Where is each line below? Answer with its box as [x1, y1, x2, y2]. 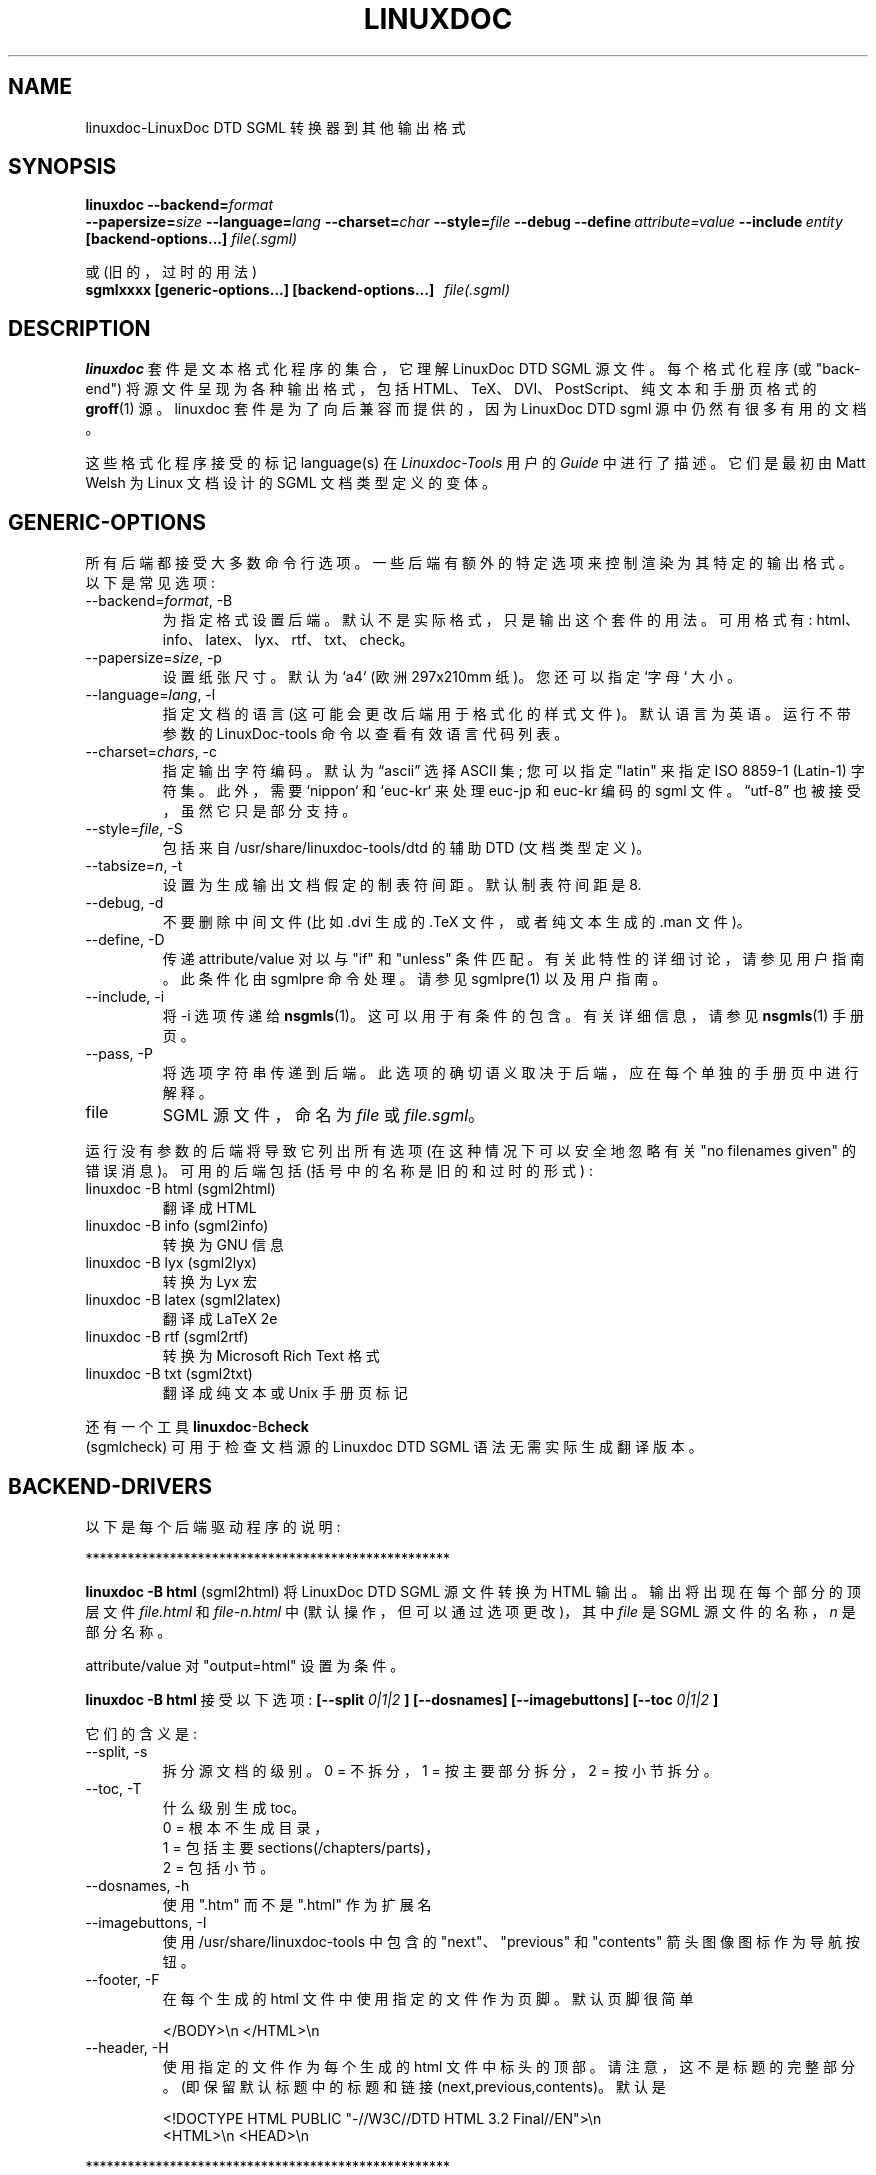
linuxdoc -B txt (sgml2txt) [85, 1365, 253, 1383]
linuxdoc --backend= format [85, 196, 274, 214]
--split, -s [85, 1742, 148, 1760]
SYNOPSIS [8, 154, 117, 180]
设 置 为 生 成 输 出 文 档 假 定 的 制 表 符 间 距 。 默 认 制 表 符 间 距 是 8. [162, 876, 642, 894]
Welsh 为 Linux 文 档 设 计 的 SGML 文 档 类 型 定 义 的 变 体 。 [85, 474, 497, 492]
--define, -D [85, 931, 165, 949]
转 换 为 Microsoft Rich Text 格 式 [162, 1347, 380, 1365]
